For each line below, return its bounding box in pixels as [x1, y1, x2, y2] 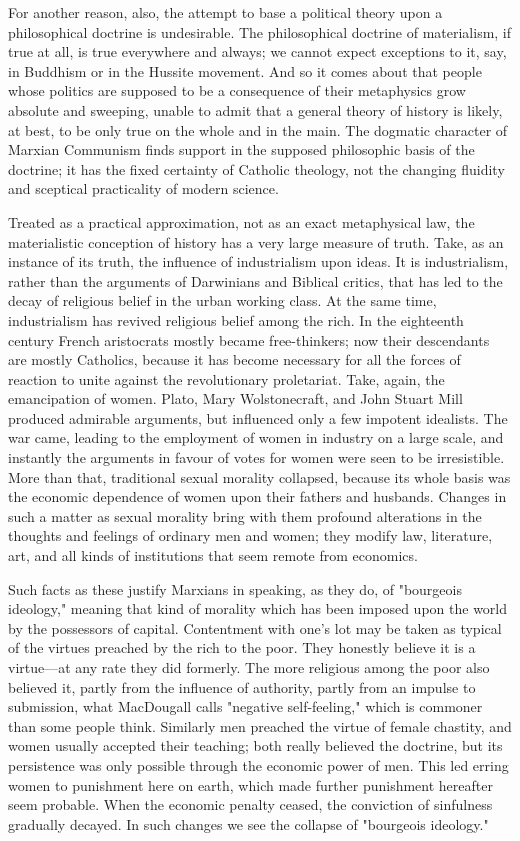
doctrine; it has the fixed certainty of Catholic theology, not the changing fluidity [8, 158, 505, 179]
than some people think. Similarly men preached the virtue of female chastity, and [8, 715, 512, 736]
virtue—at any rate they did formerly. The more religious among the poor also [8, 657, 490, 677]
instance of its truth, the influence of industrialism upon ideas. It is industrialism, [8, 251, 509, 272]
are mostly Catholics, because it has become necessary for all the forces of [8, 349, 461, 370]
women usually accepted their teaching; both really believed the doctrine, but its [8, 735, 503, 756]
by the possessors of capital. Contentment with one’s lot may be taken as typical [8, 617, 502, 638]
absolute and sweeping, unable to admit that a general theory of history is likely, [8, 99, 503, 120]
